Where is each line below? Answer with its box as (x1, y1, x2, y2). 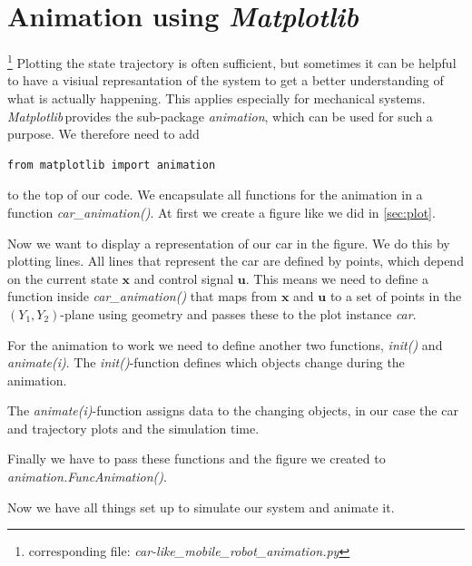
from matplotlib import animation (7, 158, 216, 171)
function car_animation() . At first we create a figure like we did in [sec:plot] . (7, 202, 436, 221)
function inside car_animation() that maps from (7, 287, 278, 306)
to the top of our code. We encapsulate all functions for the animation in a (7, 185, 423, 204)
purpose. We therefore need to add (7, 124, 200, 143)
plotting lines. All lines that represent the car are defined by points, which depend (7, 251, 464, 270)
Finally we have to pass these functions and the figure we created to (7, 449, 386, 468)
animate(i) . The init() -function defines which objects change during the (7, 353, 405, 372)
